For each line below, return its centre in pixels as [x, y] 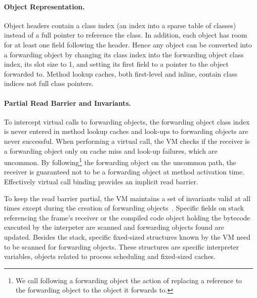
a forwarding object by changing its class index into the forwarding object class [124, 54]
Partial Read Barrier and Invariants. [67, 103]
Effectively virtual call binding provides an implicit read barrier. [101, 181]
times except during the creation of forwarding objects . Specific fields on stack [124, 208]
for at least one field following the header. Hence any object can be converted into [128, 44]
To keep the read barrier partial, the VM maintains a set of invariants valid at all [127, 198]
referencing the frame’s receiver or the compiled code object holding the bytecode [127, 217]
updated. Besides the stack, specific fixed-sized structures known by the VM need [127, 236]
